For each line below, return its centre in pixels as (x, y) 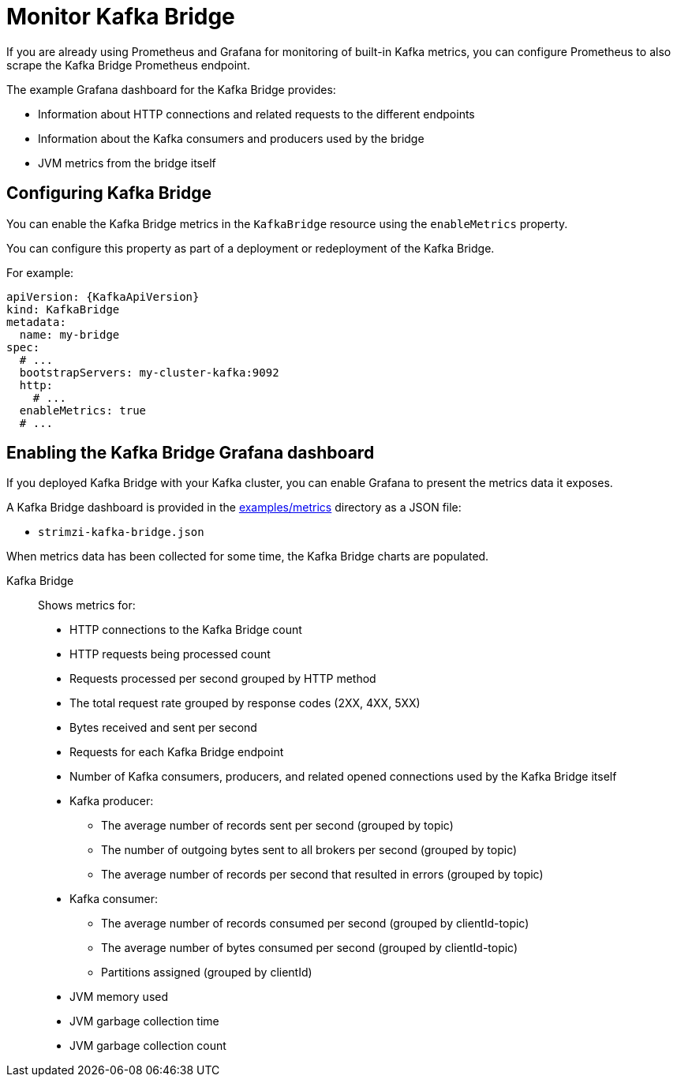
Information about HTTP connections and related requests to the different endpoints (256, 114)
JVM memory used (119, 997)
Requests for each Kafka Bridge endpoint (177, 752)
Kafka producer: (112, 801)
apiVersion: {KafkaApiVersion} (103, 296)
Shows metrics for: (87, 605)
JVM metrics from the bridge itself (127, 163)
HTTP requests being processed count (170, 654)
